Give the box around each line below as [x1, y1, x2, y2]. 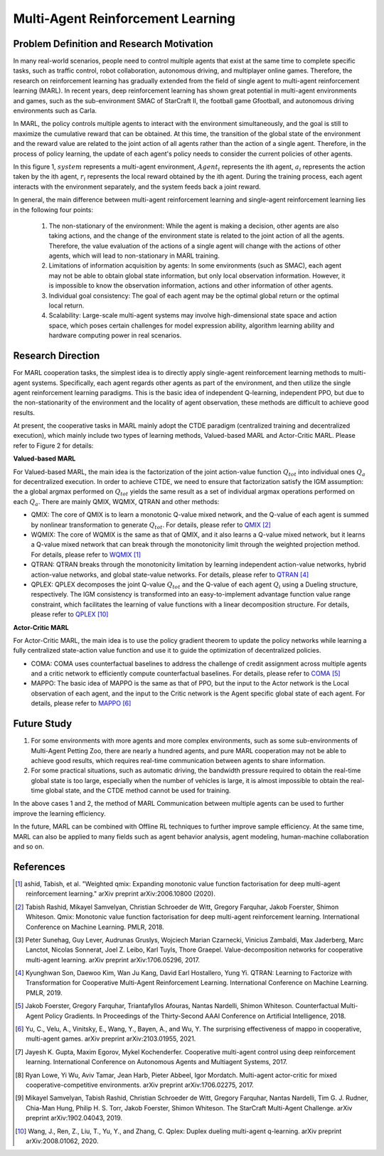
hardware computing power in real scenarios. [48, 331, 182, 340]
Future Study [13, 718, 73, 730]
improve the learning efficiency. [13, 809, 106, 818]
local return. [48, 301, 85, 310]
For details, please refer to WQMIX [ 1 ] [31, 550, 142, 559]
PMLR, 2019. [26, 988, 63, 997]
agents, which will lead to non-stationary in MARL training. [48, 251, 220, 260]
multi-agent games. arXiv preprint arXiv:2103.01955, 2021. [26, 1034, 196, 1043]
